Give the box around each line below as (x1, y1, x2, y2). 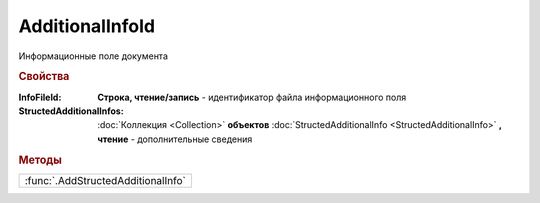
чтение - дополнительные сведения (97, 133, 253, 145)
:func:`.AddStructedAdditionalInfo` (24, 173, 187, 187)
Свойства (18, 70, 70, 84)
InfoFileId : (18, 91, 62, 103)
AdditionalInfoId (18, 15, 155, 37)
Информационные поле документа (18, 50, 169, 62)
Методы (18, 153, 62, 167)
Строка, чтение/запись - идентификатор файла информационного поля (97, 91, 407, 103)
